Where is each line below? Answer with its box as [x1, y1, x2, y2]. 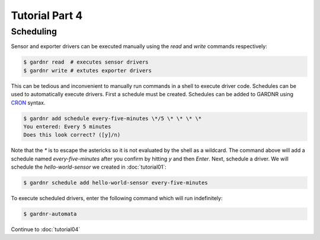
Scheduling [11, 26, 57, 37]
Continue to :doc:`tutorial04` [11, 226, 80, 233]
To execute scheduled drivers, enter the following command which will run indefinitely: [11, 195, 223, 202]
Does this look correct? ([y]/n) [23, 131, 121, 138]
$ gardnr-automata [23, 211, 77, 217]
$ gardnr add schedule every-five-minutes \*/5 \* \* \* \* [23, 115, 202, 122]
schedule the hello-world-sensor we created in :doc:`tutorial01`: [11, 163, 167, 170]
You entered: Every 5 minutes [23, 123, 111, 130]
